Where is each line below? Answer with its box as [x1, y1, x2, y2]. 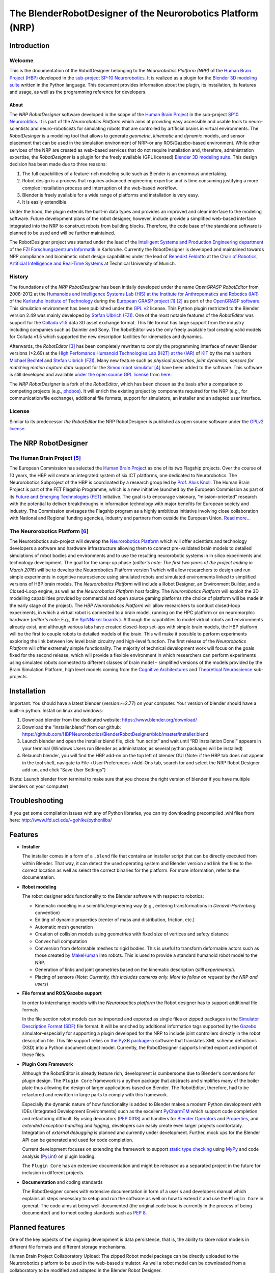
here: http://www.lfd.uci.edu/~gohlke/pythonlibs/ [9, 817, 112, 823]
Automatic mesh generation [35, 924, 93, 930]
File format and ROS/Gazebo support [22, 990, 102, 997]
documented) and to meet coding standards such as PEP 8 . [22, 1210, 147, 1216]
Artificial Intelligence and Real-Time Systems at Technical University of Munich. [9, 260, 176, 267]
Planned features [9, 1223, 66, 1232]
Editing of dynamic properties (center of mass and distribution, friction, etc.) [35, 917, 195, 923]
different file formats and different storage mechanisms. [9, 1243, 127, 1250]
